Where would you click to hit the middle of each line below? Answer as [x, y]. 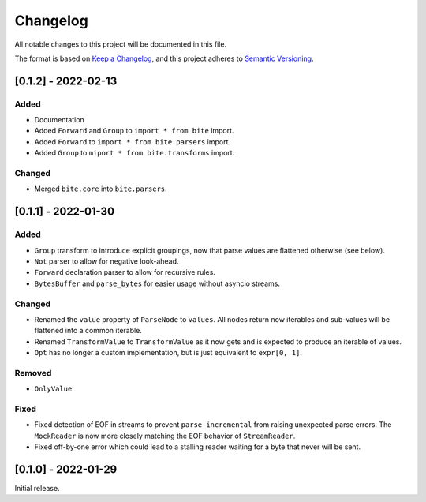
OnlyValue [53, 389]
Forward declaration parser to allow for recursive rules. [125, 272]
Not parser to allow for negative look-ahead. [106, 261]
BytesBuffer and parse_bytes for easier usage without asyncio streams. [157, 283]
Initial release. [37, 489]
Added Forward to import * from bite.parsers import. [133, 141]
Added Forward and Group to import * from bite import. [134, 131]
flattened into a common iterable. [88, 331]
